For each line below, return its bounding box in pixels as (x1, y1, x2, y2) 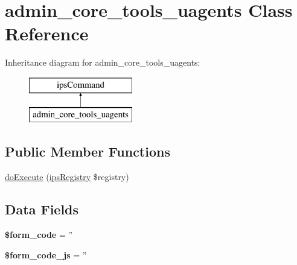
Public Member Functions (5, 142, 170, 161)
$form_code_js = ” (5, 248, 87, 261)
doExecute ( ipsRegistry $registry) (5, 170, 129, 183)
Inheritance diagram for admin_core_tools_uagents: (5, 56, 200, 69)
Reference (5, 21, 89, 46)
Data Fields (5, 200, 79, 219)
